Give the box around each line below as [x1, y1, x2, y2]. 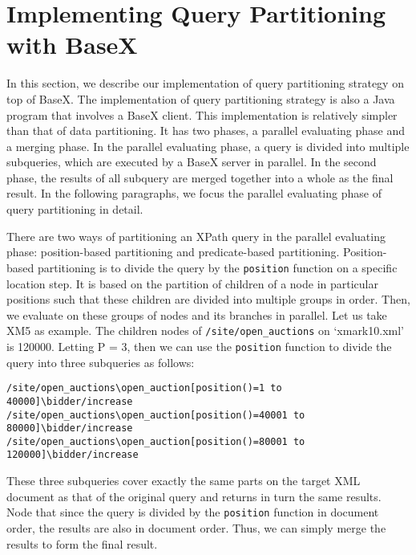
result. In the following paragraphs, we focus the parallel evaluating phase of [6, 185, 382, 202]
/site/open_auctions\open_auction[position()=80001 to [6, 435, 305, 447]
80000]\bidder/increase [6, 422, 133, 435]
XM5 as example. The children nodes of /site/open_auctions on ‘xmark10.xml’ [6, 322, 404, 339]
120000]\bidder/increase [6, 449, 139, 461]
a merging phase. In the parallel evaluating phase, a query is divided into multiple [6, 137, 410, 154]
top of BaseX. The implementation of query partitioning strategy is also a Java [6, 90, 395, 107]
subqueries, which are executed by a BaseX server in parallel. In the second [6, 153, 377, 170]
